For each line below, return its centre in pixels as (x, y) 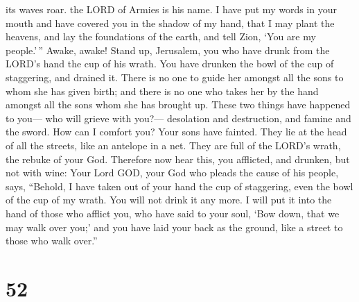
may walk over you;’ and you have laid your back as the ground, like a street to (174, 227)
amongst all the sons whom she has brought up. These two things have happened (178, 104)
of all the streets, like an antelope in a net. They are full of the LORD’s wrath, (173, 145)
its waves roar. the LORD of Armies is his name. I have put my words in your (171, 9)
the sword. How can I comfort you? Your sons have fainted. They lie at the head (176, 132)
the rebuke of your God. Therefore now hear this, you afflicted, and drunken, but (178, 159)
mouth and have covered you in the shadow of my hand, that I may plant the (170, 23)
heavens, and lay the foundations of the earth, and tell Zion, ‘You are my (161, 36)
